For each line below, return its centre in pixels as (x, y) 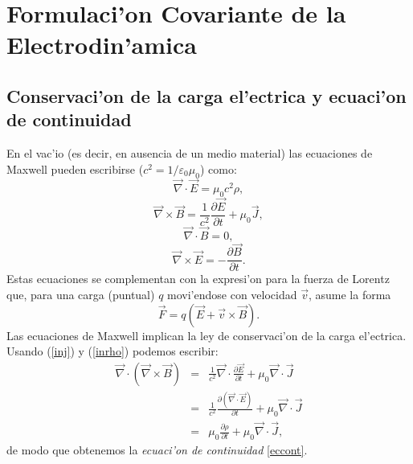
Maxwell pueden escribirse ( (75, 168)
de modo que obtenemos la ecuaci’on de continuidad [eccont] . (157, 449)
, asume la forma (350, 294)
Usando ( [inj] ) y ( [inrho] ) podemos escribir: (112, 351)
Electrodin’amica (102, 45)
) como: (218, 168)
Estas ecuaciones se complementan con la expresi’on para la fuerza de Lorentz (198, 279)
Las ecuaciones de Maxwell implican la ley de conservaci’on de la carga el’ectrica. (206, 335)
